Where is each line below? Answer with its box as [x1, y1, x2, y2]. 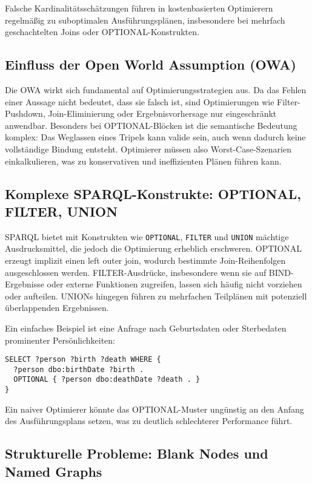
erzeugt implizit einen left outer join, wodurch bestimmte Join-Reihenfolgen [5, 253, 286, 266]
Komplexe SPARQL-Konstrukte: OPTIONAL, [5, 184, 301, 203]
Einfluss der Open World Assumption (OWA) [5, 55, 297, 74]
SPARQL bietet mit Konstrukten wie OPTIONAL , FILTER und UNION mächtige [5, 230, 289, 243]
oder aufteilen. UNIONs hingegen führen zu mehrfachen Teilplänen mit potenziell [5, 289, 307, 302]
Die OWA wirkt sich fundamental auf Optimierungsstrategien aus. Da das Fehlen [5, 83, 307, 96]
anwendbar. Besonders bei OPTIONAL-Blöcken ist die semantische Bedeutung [5, 119, 297, 131]
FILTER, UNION [5, 201, 118, 220]
